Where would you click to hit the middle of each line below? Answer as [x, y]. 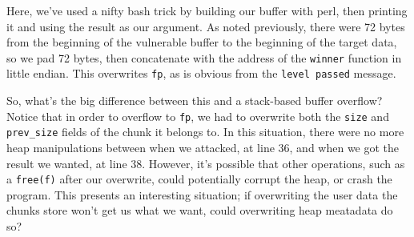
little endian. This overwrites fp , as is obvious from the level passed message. [201, 73]
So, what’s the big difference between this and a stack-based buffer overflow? [195, 100]
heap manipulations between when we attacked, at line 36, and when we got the [203, 147]
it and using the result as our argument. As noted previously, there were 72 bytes [206, 26]
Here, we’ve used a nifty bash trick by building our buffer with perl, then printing [207, 10]
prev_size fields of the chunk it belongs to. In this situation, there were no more [205, 132]
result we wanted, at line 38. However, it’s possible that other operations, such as [206, 163]
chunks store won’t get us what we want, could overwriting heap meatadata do [200, 210]
